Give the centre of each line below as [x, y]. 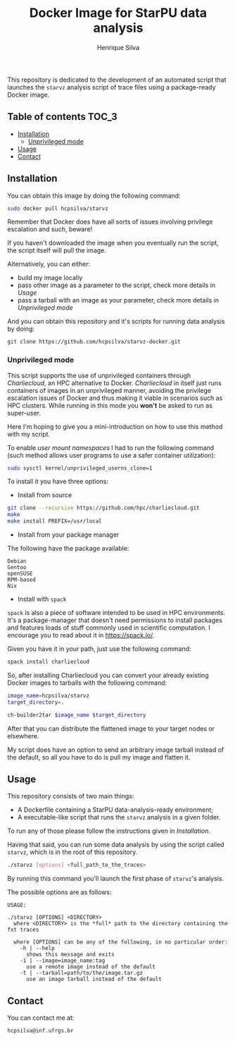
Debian [17, 561]
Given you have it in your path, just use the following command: [99, 649]
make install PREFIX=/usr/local [55, 521]
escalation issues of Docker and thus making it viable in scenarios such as [115, 398]
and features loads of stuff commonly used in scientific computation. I [109, 628]
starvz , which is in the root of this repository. [72, 852]
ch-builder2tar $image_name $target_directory [77, 715]
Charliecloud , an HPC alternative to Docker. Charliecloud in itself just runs [114, 383]
